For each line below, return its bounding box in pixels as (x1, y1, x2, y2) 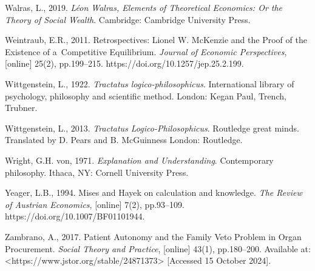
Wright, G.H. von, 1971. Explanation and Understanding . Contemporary (5, 153, 274, 166)
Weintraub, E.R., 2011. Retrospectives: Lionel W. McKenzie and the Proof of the (5, 33, 307, 46)
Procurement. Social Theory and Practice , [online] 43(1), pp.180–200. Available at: (5, 242, 311, 255)
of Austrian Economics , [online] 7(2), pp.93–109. (5, 198, 185, 210)
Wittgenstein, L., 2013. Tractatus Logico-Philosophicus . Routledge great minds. (5, 121, 299, 134)
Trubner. (5, 101, 38, 114)
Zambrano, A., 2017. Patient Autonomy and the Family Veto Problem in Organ (5, 230, 302, 243)
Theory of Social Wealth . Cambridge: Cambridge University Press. (5, 13, 251, 25)
